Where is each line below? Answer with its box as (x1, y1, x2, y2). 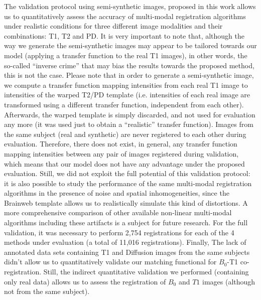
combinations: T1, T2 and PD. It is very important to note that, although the (4, 30, 244, 41)
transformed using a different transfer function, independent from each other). (4, 99, 244, 109)
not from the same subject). (4, 286, 90, 296)
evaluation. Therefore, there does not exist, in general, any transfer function (4, 138, 237, 149)
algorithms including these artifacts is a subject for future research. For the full (4, 217, 248, 228)
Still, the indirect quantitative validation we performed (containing (43, 266, 249, 277)
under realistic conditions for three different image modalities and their (4, 21, 223, 31)
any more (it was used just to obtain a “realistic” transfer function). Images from (4, 119, 253, 129)
